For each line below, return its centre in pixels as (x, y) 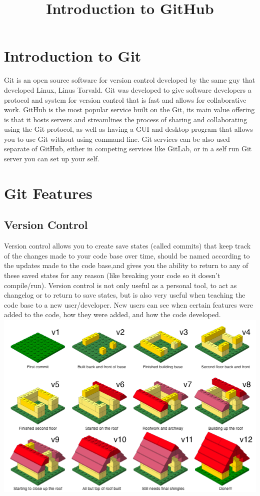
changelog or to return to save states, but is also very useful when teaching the (125, 295)
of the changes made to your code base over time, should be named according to (127, 255)
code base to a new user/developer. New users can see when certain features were (128, 304)
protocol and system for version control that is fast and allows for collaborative (125, 99)
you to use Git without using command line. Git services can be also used (117, 139)
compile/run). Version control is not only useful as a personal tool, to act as (120, 285)
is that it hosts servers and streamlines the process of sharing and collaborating (125, 119)
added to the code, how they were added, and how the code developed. (112, 314)
